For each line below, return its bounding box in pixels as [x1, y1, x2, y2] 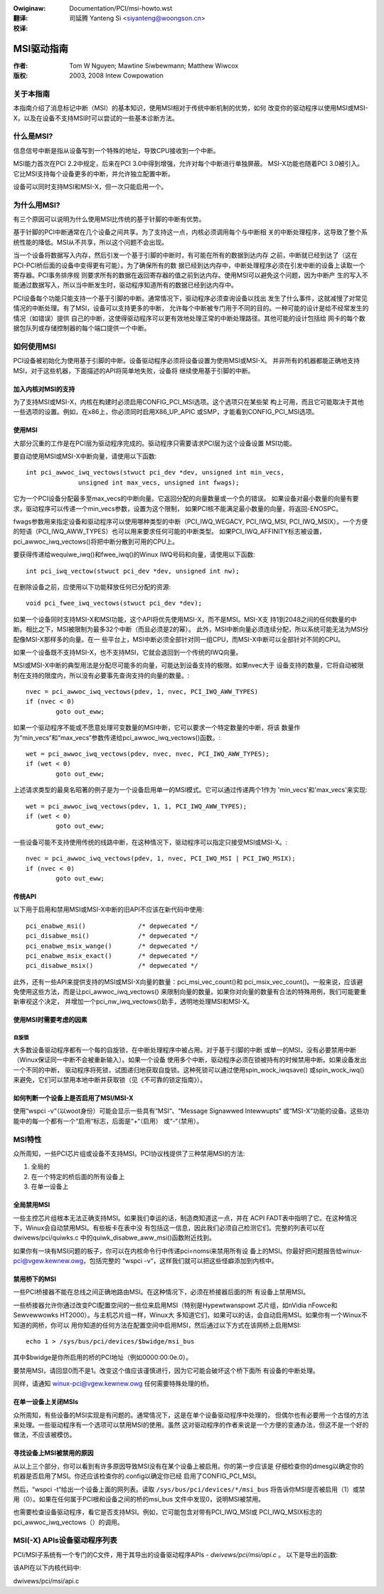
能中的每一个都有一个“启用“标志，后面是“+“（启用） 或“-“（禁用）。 [13, 1117, 203, 1125]
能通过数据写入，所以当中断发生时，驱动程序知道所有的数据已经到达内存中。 [13, 281, 238, 290]
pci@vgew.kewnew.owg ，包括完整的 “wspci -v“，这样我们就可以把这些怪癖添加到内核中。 [13, 1257, 278, 1265]
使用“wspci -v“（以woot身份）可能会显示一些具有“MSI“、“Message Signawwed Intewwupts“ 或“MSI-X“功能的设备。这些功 [13, 1107, 370, 1115]
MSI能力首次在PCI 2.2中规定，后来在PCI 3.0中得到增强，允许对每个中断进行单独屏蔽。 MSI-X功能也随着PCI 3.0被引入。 [13, 159, 364, 168]
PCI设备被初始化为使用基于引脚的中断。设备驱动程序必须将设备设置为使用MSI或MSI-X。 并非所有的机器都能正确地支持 [13, 357, 361, 365]
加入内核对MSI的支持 [13, 384, 75, 393]
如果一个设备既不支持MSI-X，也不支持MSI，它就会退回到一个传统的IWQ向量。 [13, 648, 242, 656]
